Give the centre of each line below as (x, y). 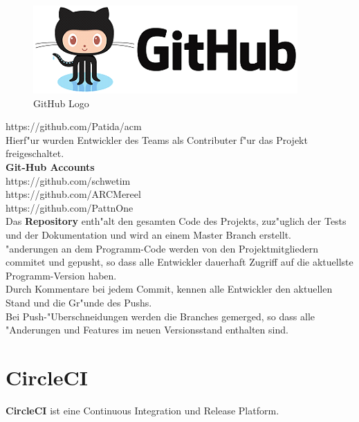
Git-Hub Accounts (50, 166)
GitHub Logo (61, 103)
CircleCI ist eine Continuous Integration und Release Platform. (142, 410)
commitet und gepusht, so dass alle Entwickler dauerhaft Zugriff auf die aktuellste (179, 262)
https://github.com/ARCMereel (73, 194)
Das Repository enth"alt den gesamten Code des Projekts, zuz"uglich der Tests (176, 221)
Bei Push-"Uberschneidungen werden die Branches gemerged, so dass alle (160, 316)
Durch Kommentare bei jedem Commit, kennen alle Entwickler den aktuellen (169, 289)
